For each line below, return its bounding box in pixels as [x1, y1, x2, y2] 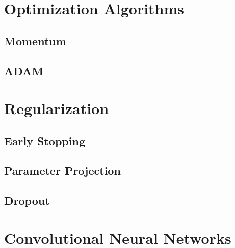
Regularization [4, 98, 109, 119]
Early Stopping [4, 132, 85, 148]
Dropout [4, 192, 50, 208]
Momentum [4, 33, 66, 48]
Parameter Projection [4, 162, 121, 178]
